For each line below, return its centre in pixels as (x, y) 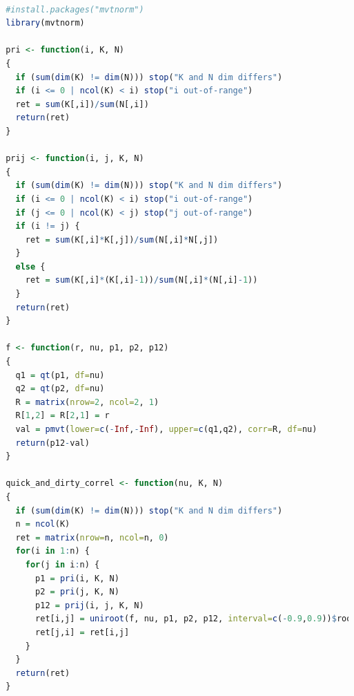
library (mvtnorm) (45, 23)
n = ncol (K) (43, 524)
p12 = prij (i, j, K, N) (90, 605)
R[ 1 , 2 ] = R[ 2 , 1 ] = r (62, 416)
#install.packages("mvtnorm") (75, 9)
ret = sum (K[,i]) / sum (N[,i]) (82, 104)
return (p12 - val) (52, 443)
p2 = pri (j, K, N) (77, 592)
